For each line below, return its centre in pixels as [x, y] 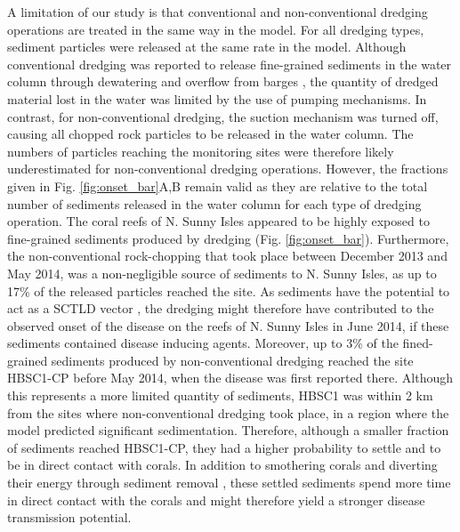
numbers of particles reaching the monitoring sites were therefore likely [201, 151]
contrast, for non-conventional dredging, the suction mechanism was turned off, [223, 116]
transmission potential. [69, 517]
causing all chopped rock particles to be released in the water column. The [210, 134]
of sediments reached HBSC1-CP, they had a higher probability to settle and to [224, 447]
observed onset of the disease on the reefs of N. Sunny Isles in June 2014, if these [228, 325]
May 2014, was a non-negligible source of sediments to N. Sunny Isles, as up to [222, 273]
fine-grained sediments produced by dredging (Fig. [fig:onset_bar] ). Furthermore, [228, 238]
